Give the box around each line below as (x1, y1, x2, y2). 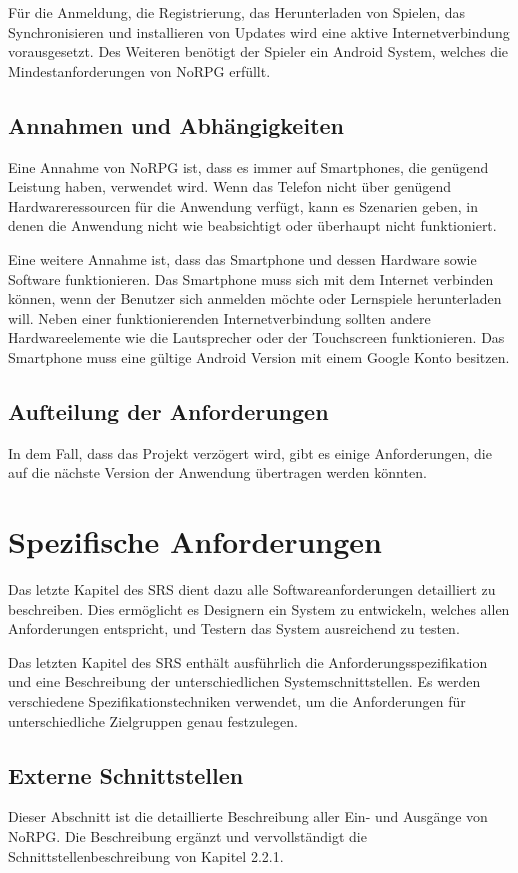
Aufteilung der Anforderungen (8, 395, 329, 426)
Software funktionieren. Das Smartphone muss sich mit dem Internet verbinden (8, 268, 494, 289)
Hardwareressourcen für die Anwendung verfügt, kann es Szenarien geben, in (8, 195, 478, 216)
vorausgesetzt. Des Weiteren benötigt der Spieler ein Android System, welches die (8, 41, 509, 62)
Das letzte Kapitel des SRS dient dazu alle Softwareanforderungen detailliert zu (8, 579, 496, 600)
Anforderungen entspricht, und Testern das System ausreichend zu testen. (8, 618, 460, 639)
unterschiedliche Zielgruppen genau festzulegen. (8, 710, 298, 731)
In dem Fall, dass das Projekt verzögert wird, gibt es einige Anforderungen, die (8, 442, 492, 463)
